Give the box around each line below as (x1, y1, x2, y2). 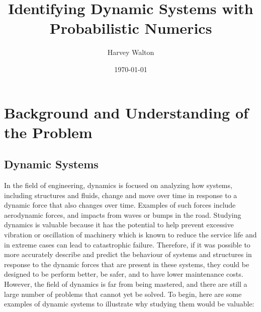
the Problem (4, 121, 93, 142)
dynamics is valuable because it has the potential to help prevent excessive (4, 219, 234, 230)
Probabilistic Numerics (49, 18, 212, 38)
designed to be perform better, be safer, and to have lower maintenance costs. (4, 269, 243, 279)
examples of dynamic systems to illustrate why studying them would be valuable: (4, 298, 254, 309)
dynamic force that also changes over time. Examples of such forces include (4, 200, 236, 210)
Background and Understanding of (4, 102, 248, 122)
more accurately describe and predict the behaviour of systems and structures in (4, 249, 252, 260)
